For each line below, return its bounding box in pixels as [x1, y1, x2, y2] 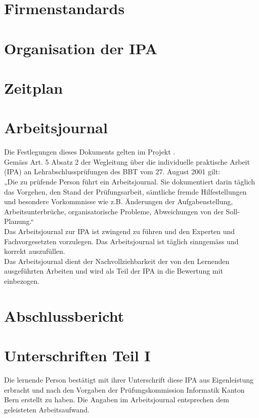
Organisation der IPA [4, 37, 158, 58]
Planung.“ [4, 216, 34, 226]
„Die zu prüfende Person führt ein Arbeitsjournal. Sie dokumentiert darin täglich [4, 176, 255, 187]
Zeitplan [4, 77, 63, 98]
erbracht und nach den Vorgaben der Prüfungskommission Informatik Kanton [4, 384, 245, 395]
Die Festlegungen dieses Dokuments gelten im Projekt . [4, 146, 176, 157]
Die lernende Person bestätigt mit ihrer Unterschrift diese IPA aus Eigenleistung [4, 374, 254, 385]
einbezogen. [4, 275, 39, 286]
